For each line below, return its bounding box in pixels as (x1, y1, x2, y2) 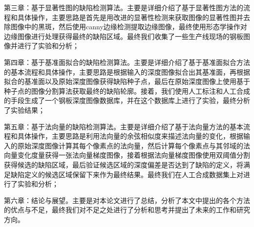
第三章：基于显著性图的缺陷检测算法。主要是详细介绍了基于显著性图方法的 (4, 2, 243, 12)
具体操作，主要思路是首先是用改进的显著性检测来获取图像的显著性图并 (17, 12, 243, 22)
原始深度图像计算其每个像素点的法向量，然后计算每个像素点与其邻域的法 (17, 140, 250, 150)
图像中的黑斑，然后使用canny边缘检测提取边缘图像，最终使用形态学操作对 (10, 21, 247, 32)
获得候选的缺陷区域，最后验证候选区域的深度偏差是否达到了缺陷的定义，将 (4, 159, 243, 169)
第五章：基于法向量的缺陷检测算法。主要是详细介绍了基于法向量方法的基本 (4, 121, 243, 131)
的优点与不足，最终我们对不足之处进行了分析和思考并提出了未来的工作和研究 (4, 205, 250, 215)
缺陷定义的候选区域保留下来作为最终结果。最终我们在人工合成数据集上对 (10, 169, 243, 179)
